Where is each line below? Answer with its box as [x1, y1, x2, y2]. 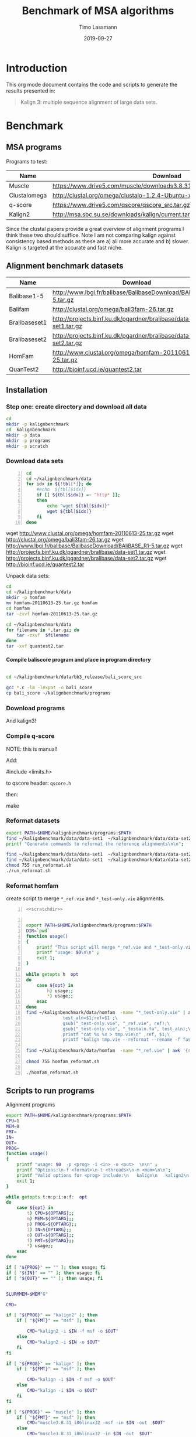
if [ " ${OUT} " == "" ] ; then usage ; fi [6, 1275, 103, 1281]
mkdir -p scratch [6, 443, 48, 449]
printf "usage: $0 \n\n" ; [36, 949, 100, 956]
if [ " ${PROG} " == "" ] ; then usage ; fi [6, 1265, 106, 1271]
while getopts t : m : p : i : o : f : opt [6, 1194, 87, 1200]
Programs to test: [6, 158, 48, 165]
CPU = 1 [6, 1118, 19, 1124]
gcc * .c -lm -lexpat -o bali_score [6, 685, 93, 691]
